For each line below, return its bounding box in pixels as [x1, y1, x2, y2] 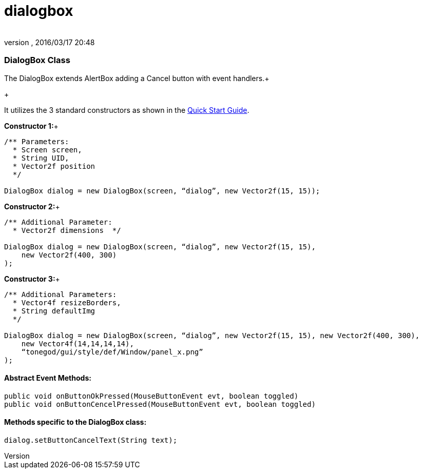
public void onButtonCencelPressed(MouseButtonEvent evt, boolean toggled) [4, 400, 316, 408]
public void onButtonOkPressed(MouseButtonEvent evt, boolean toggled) [4, 391, 299, 400]
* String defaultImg [12, 306, 95, 315]
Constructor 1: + [4, 121, 59, 130]
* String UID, [12, 153, 69, 162]
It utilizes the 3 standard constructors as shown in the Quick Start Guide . [4, 105, 250, 114]
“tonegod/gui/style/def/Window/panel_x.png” [21, 347, 203, 356]
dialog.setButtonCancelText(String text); [4, 436, 178, 444]
